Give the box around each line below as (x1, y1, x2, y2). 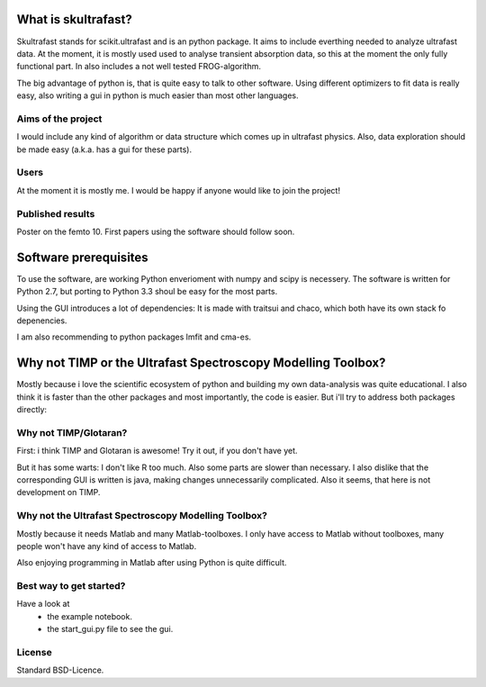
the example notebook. (47, 610, 132, 621)
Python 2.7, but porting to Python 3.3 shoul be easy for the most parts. (16, 286, 278, 297)
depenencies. (16, 315, 67, 326)
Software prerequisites (16, 249, 148, 265)
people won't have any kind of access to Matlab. (16, 540, 197, 551)
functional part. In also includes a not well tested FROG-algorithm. (16, 61, 261, 72)
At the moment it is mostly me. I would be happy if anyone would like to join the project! (16, 185, 341, 195)
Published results (16, 207, 95, 220)
